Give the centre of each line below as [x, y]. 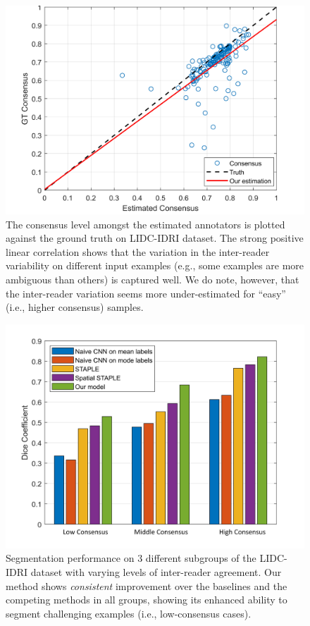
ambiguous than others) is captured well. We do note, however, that [153, 280]
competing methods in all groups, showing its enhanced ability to [147, 600]
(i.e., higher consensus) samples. [75, 307]
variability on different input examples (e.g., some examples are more [155, 265]
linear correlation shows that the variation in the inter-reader [138, 251]
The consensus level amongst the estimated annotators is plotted [145, 224]
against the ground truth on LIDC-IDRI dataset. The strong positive [155, 238]
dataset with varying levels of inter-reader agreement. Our [156, 571]
